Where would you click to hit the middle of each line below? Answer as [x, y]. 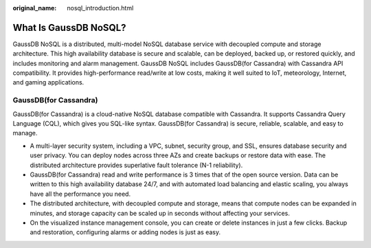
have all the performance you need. [80, 194]
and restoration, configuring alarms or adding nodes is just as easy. [125, 232]
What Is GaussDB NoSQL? [69, 27]
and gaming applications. [48, 82]
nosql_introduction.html [100, 8]
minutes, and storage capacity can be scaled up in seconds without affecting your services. [160, 213]
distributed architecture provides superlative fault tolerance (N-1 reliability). [136, 165]
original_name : [35, 8]
